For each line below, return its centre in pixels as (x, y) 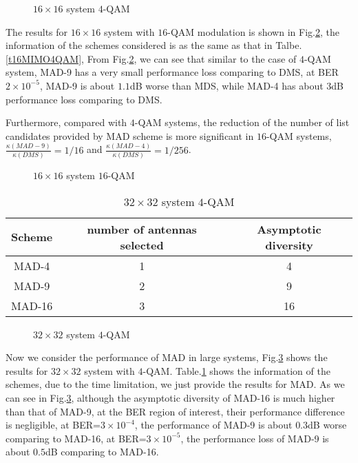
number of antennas (142, 229)
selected (142, 245)
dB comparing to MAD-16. (102, 452)
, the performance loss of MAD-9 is (255, 438)
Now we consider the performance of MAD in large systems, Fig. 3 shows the (167, 357)
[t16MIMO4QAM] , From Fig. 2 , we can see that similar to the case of (151, 58)
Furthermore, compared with (66, 122)
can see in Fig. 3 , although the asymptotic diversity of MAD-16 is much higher (170, 397)
